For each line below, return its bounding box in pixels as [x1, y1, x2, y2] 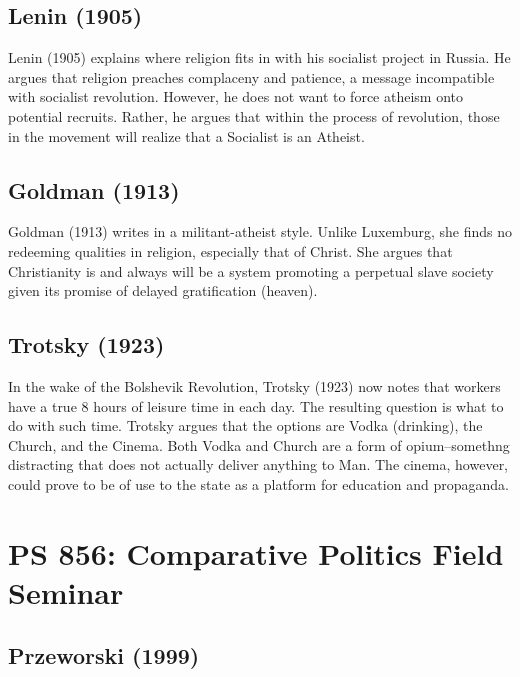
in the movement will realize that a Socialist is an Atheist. [8, 125, 365, 146]
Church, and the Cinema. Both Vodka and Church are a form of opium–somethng [8, 434, 510, 455]
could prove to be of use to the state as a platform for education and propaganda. [8, 473, 509, 494]
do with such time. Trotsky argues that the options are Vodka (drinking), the [8, 415, 483, 436]
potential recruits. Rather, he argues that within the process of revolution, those [8, 105, 500, 126]
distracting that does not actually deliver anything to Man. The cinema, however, [8, 454, 509, 475]
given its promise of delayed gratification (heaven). [8, 280, 318, 301]
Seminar [8, 571, 124, 612]
